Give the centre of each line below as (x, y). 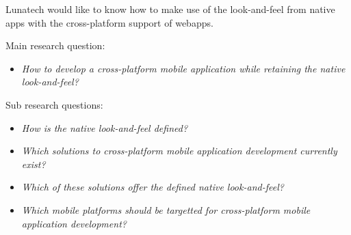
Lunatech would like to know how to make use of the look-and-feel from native (170, 9)
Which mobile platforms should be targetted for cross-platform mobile (166, 209)
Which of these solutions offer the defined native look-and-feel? (153, 187)
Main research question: (55, 45)
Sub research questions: (54, 104)
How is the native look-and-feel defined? (105, 127)
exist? (34, 164)
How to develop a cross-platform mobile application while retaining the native (183, 68)
